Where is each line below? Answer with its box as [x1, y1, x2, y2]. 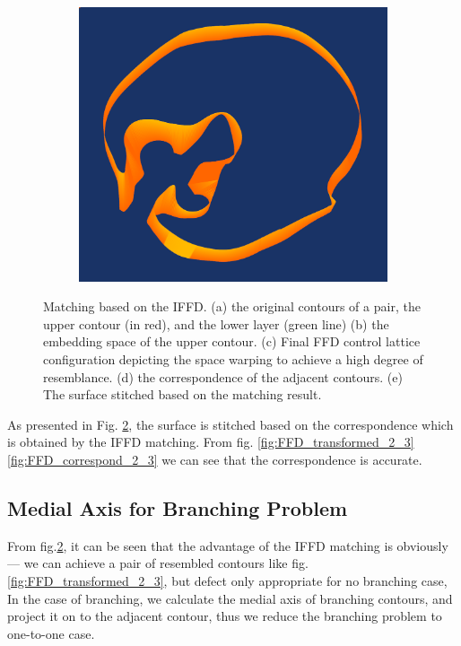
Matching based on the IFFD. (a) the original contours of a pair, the [43, 297, 421, 316]
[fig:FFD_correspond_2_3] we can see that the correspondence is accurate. [7, 450, 422, 468]
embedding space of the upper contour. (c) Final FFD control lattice [43, 332, 421, 351]
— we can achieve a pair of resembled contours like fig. [7, 554, 309, 572]
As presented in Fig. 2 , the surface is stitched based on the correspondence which [7, 415, 454, 433]
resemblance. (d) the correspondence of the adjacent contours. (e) [43, 367, 403, 386]
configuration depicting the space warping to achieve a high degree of [43, 350, 423, 368]
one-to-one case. [7, 624, 95, 642]
